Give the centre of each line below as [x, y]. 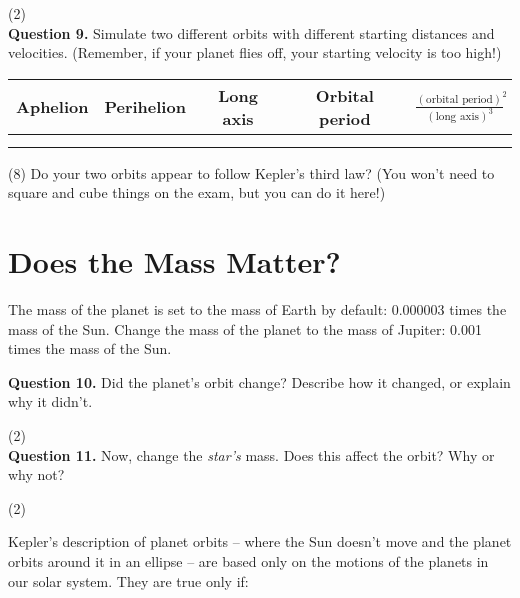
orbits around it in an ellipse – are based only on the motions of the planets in [248, 561]
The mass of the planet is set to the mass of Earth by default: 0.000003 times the [257, 309]
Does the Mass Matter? [174, 261]
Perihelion [145, 107]
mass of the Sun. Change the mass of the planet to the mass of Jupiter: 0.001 [245, 328]
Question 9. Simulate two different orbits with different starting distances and [251, 32]
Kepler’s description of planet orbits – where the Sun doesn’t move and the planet [260, 541]
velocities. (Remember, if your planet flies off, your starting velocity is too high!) [255, 52]
